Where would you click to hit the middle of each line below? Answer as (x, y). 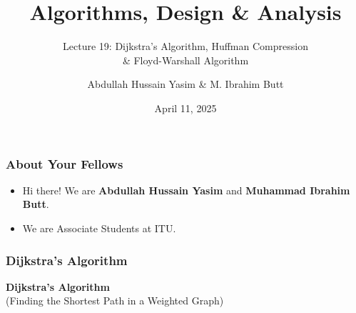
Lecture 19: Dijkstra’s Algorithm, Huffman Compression (185, 46)
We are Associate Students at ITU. (99, 228)
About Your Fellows (65, 163)
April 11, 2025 (185, 108)
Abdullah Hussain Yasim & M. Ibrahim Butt (185, 84)
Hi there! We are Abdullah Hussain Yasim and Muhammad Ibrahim (186, 190)
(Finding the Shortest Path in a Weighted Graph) (115, 300)
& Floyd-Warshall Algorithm (185, 60)
